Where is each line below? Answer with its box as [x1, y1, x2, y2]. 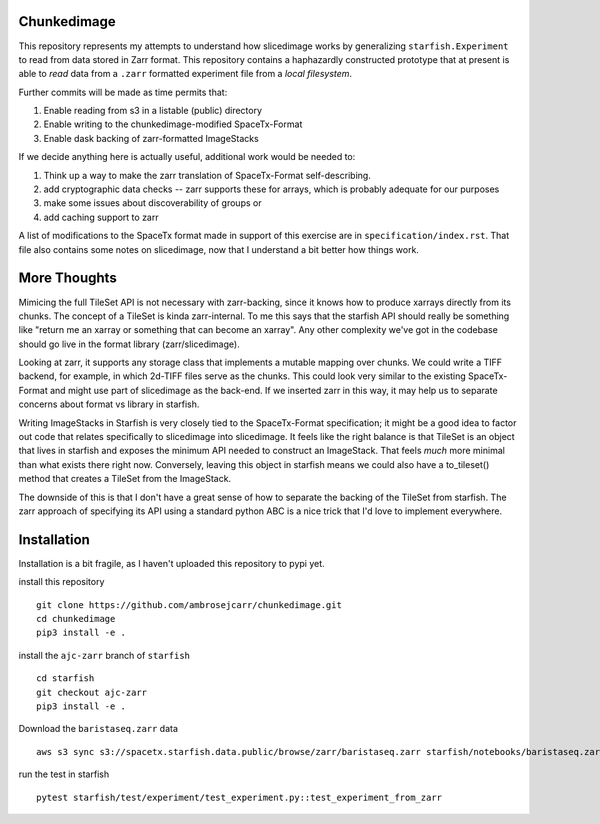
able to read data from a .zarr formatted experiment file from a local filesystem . [18, 68, 353, 80]
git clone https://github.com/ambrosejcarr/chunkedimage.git [36, 599, 342, 610]
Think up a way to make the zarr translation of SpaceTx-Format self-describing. [43, 169, 372, 181]
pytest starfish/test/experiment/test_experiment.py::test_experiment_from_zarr [36, 791, 443, 803]
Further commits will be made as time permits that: [18, 86, 228, 98]
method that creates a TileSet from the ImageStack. [18, 473, 232, 485]
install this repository [18, 576, 105, 588]
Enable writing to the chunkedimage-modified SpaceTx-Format [43, 118, 303, 130]
